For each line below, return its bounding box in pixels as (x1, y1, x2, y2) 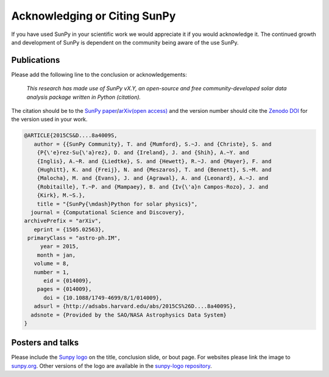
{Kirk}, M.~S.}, (37, 192, 85, 199)
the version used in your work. (11, 116, 88, 123)
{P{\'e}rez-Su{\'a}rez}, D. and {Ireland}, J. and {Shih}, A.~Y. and (37, 149, 249, 156)
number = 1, (34, 268, 69, 276)
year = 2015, (40, 243, 79, 250)
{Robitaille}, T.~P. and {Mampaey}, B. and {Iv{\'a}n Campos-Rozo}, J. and (37, 183, 269, 190)
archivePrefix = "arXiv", (24, 217, 102, 224)
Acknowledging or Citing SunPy (11, 9, 176, 23)
